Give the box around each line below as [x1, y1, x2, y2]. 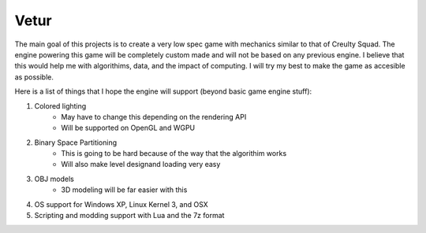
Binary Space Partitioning [34, 138, 118, 147]
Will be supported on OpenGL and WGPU [61, 123, 196, 133]
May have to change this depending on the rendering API [61, 112, 247, 121]
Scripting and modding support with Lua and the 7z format [34, 211, 225, 220]
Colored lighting [34, 101, 87, 110]
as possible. [14, 72, 54, 82]
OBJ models [34, 174, 74, 183]
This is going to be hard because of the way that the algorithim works [61, 149, 287, 158]
